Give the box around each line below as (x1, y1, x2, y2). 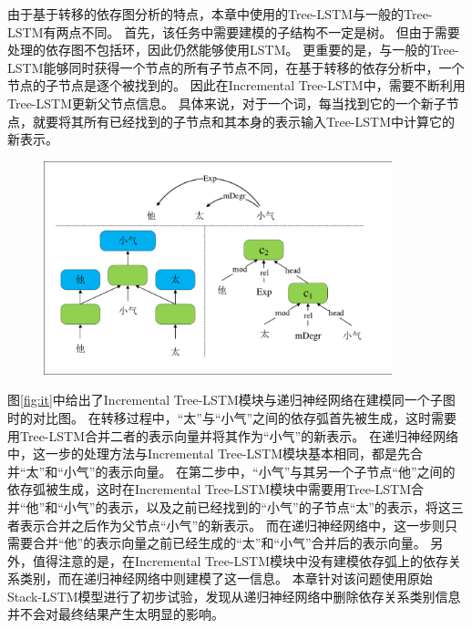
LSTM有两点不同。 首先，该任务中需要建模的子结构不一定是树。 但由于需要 (7, 22, 460, 41)
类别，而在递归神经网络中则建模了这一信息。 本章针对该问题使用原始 (19, 569, 433, 588)
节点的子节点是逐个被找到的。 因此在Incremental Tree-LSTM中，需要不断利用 (7, 76, 466, 95)
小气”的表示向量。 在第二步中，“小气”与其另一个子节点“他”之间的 (63, 461, 456, 480)
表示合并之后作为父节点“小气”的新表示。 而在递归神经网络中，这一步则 (19, 515, 445, 534)
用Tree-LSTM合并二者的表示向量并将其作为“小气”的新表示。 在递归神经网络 (7, 426, 458, 445)
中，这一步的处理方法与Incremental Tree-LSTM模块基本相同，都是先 (7, 444, 411, 463)
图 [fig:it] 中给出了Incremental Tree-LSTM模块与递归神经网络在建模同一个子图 (7, 390, 456, 409)
